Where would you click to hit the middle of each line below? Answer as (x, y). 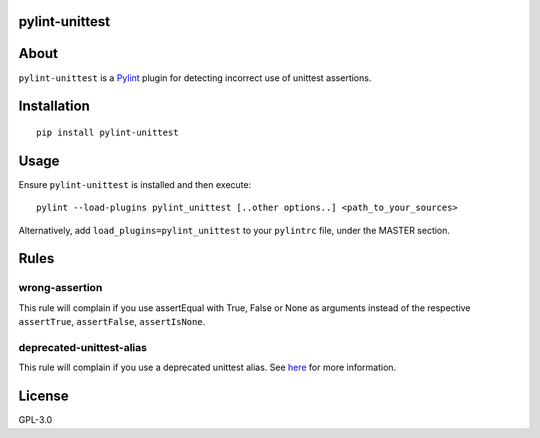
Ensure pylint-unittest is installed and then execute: (135, 184)
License (43, 396)
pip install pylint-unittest (107, 132)
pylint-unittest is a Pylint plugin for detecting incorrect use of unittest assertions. (195, 77)
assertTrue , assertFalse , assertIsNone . (112, 322)
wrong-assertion (60, 288)
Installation (54, 106)
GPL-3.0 (35, 420)
